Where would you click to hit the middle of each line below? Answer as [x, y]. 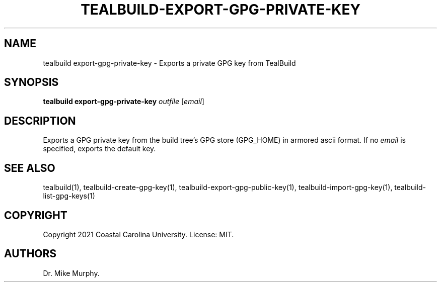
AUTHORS [30, 254]
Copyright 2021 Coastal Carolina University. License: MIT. [138, 234]
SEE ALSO [30, 168]
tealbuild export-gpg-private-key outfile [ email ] [124, 102]
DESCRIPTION [40, 121]
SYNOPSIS [31, 82]
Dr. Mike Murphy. [71, 273]
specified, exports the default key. [99, 149]
